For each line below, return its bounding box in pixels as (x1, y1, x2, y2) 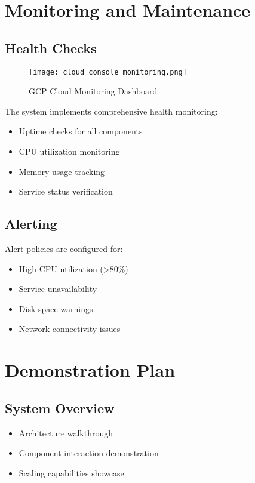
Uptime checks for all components (19, 125, 143, 137)
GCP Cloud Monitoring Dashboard (29, 85, 158, 97)
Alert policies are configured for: (5, 242, 123, 254)
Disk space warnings (19, 302, 93, 315)
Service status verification (19, 185, 113, 198)
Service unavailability (19, 282, 97, 295)
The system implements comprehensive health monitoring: (5, 104, 218, 117)
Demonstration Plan (5, 358, 176, 382)
